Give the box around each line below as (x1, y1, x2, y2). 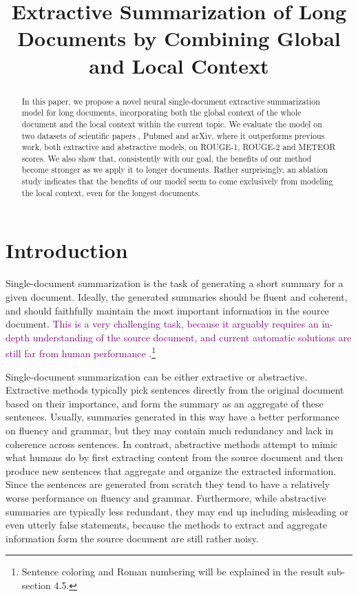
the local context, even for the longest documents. (21, 187, 200, 198)
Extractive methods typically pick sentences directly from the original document (6, 383, 344, 397)
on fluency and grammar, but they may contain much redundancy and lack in (6, 423, 334, 437)
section (21, 577, 51, 592)
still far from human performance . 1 (6, 344, 156, 361)
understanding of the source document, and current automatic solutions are (32, 330, 352, 344)
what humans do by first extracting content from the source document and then (6, 450, 343, 465)
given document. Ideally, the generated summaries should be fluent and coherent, (6, 289, 348, 304)
